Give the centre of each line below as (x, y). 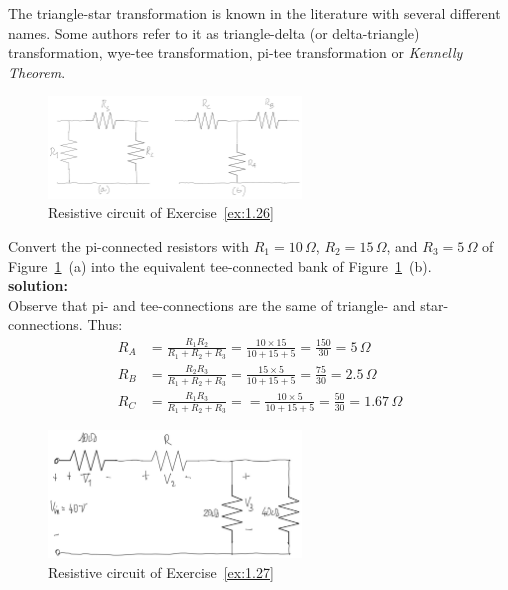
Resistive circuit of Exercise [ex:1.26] (161, 212)
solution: (38, 285)
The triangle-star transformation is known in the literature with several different (254, 13)
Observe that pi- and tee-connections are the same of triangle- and (212, 304)
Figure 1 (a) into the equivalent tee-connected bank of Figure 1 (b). (220, 265)
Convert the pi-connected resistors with (129, 245)
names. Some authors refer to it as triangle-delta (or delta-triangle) (214, 32)
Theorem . (37, 71)
